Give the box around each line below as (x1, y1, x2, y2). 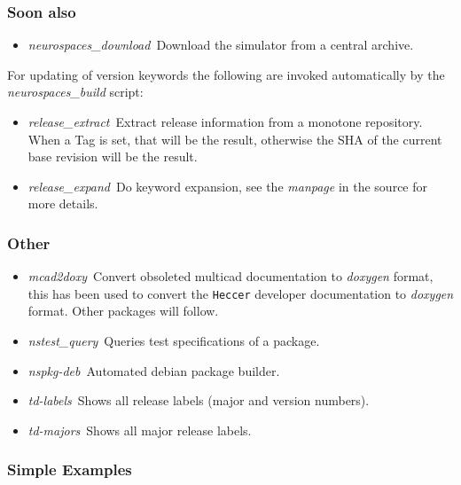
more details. (27, 194, 98, 213)
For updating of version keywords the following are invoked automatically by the (7, 65, 445, 83)
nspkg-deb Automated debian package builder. (27, 361, 280, 379)
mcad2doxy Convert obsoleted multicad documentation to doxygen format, (27, 267, 434, 286)
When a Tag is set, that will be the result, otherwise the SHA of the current (27, 129, 442, 148)
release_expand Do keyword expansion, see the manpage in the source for (27, 176, 427, 195)
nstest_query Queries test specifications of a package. (27, 332, 320, 350)
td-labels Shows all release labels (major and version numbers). (27, 391, 370, 410)
